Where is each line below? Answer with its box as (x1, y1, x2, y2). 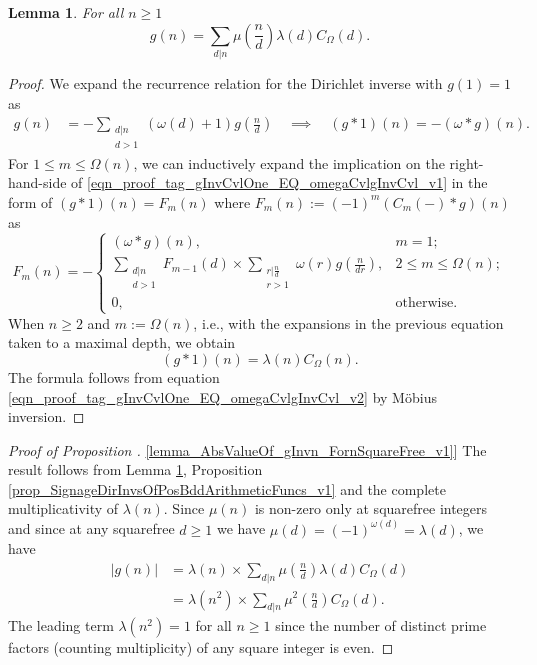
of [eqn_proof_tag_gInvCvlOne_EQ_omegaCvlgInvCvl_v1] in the (71, 172, 488, 193)
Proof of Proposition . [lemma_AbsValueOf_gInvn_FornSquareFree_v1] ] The (8, 439, 487, 460)
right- (449, 152, 484, 173)
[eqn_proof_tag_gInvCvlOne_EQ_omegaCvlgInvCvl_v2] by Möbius (8, 386, 437, 407)
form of (8, 191, 53, 212)
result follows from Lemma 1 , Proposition (8, 459, 263, 480)
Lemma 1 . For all (8, 2, 124, 22)
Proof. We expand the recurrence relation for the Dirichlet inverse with (8, 72, 443, 93)
